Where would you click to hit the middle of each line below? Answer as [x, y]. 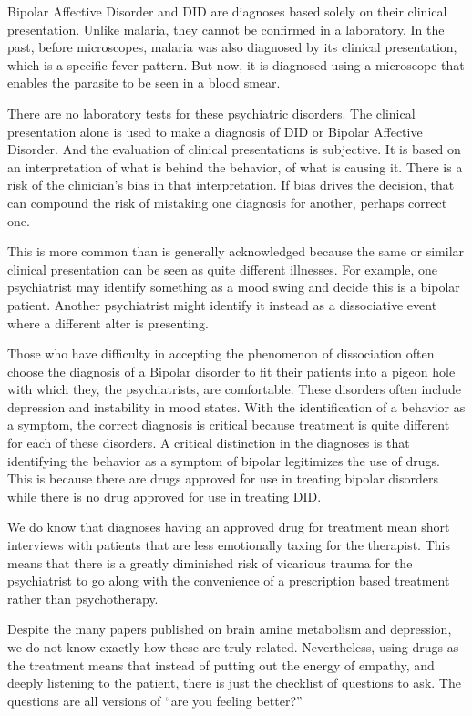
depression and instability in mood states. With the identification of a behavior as [236, 406]
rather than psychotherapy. [83, 598]
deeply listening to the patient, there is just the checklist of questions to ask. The [234, 683]
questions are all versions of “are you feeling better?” [155, 700]
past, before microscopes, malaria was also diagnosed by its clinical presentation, [232, 47]
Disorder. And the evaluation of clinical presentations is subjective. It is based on [234, 149]
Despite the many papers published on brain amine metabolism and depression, [230, 629]
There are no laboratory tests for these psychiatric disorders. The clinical [211, 113]
